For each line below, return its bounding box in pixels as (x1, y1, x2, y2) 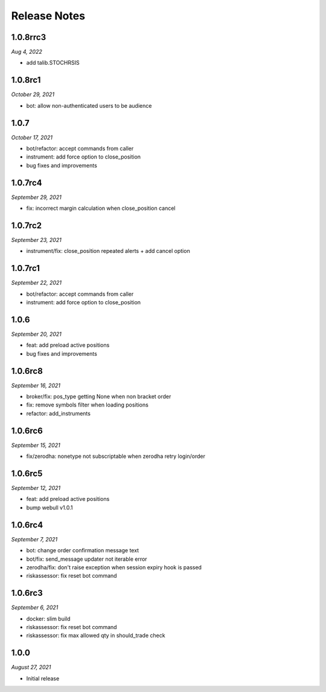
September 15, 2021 (11, 442, 60, 449)
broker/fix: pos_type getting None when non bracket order (26, 393, 171, 400)
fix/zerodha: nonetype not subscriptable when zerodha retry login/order (26, 452, 205, 460)
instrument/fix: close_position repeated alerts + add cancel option (26, 247, 190, 255)
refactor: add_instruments (26, 410, 91, 417)
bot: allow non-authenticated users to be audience (26, 102, 152, 109)
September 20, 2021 (11, 330, 62, 338)
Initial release (26, 674, 60, 682)
